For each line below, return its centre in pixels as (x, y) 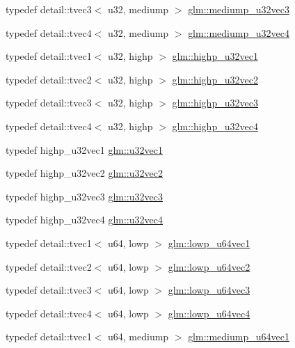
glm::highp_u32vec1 (215, 56)
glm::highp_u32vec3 (215, 103)
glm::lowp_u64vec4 (209, 313)
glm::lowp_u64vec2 (209, 266)
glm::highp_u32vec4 (215, 126)
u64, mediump (138, 337)
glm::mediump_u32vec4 (239, 32)
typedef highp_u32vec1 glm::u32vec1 (84, 149)
